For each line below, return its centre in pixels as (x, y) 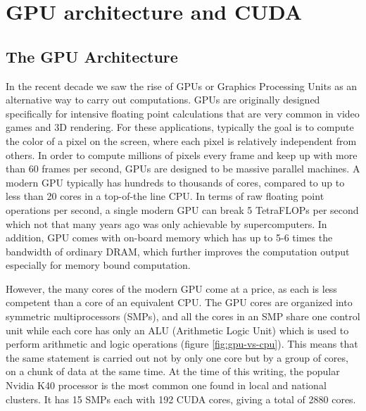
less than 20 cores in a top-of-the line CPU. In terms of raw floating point (165, 196)
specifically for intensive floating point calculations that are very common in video (183, 113)
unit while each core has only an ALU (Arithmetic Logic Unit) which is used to (177, 330)
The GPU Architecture (92, 56)
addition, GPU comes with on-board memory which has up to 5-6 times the (169, 238)
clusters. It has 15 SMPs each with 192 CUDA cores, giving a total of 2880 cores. (181, 399)
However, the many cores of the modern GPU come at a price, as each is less (171, 288)
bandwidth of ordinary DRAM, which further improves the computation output (178, 251)
